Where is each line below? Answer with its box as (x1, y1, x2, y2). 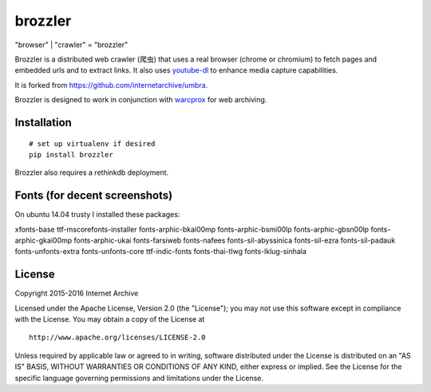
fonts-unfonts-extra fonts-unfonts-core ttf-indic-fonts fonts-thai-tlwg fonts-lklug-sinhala (14, 247, 307, 256)
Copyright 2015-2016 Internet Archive (14, 288, 139, 299)
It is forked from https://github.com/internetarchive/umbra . (14, 80, 208, 89)
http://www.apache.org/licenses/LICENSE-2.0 (29, 333, 207, 343)
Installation (14, 116, 72, 129)
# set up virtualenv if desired (29, 139, 156, 148)
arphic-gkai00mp (14, 236, 73, 245)
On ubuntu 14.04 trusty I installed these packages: (14, 210, 180, 220)
